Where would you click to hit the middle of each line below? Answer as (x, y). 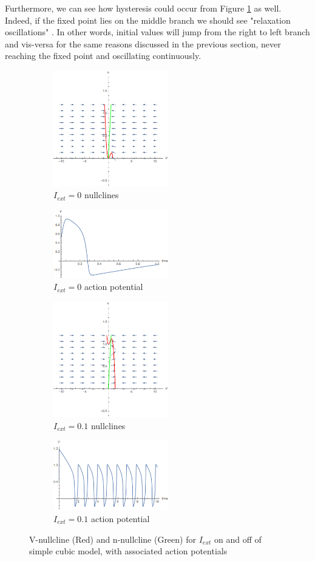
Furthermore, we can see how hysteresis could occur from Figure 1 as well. (143, 8)
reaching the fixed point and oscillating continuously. (103, 56)
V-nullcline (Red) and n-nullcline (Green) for (113, 539)
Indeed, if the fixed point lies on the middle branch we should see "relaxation (148, 20)
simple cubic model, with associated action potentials (128, 551)
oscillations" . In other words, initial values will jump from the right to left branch (157, 32)
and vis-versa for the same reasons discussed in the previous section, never (143, 43)
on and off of (238, 539)
